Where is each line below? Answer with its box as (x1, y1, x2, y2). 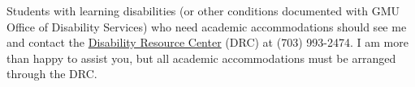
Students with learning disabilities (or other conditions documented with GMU (6, 2, 400, 19)
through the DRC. (6, 65, 97, 82)
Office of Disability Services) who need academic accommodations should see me (6, 18, 407, 35)
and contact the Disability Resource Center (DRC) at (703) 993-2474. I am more (6, 34, 409, 51)
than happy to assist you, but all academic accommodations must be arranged (6, 49, 396, 66)
